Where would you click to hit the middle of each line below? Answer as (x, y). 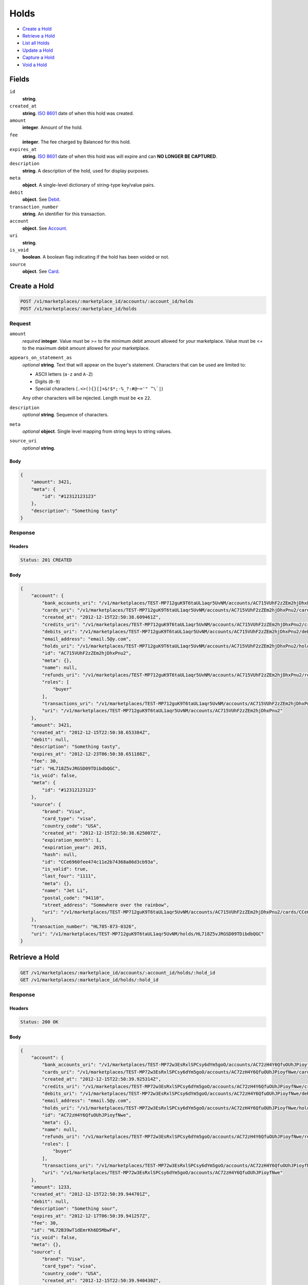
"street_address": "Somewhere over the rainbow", (105, 905)
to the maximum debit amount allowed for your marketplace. (86, 348)
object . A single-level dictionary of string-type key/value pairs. (89, 185)
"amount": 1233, (51, 1187)
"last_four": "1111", (69, 876)
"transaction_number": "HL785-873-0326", (84, 927)
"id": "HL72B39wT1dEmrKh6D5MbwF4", (76, 1230)
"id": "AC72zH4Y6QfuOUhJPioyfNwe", (87, 1115)
